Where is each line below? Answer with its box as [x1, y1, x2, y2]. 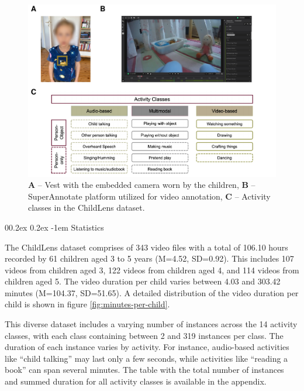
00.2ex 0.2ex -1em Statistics [5, 221, 104, 233]
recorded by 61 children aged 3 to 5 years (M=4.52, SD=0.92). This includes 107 [5, 252, 294, 265]
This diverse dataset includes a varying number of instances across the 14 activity [5, 318, 298, 330]
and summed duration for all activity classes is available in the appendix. [5, 375, 267, 387]
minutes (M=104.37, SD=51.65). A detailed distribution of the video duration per [5, 286, 299, 299]
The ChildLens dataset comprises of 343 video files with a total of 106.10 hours [5, 241, 288, 253]
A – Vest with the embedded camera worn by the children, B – [28, 179, 255, 191]
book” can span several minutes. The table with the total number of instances [5, 363, 284, 376]
